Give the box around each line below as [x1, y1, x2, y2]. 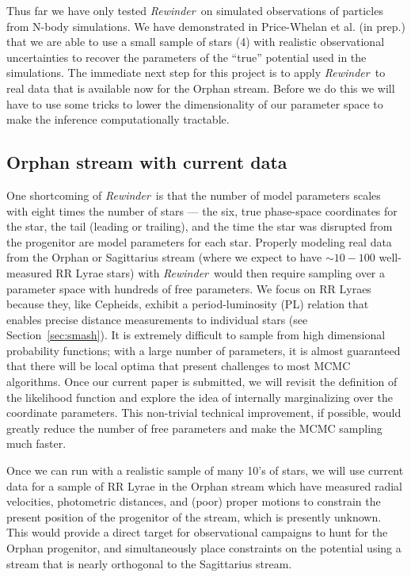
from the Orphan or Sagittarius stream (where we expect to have [6, 249, 322, 266]
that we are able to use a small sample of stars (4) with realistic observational [6, 33, 385, 50]
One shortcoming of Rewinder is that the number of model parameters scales [6, 186, 381, 203]
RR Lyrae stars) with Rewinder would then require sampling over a [55, 264, 386, 281]
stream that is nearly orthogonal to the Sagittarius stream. [6, 555, 292, 571]
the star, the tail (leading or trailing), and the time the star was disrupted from [6, 218, 393, 235]
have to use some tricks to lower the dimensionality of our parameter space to [6, 95, 383, 112]
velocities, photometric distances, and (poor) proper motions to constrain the [6, 493, 381, 510]
